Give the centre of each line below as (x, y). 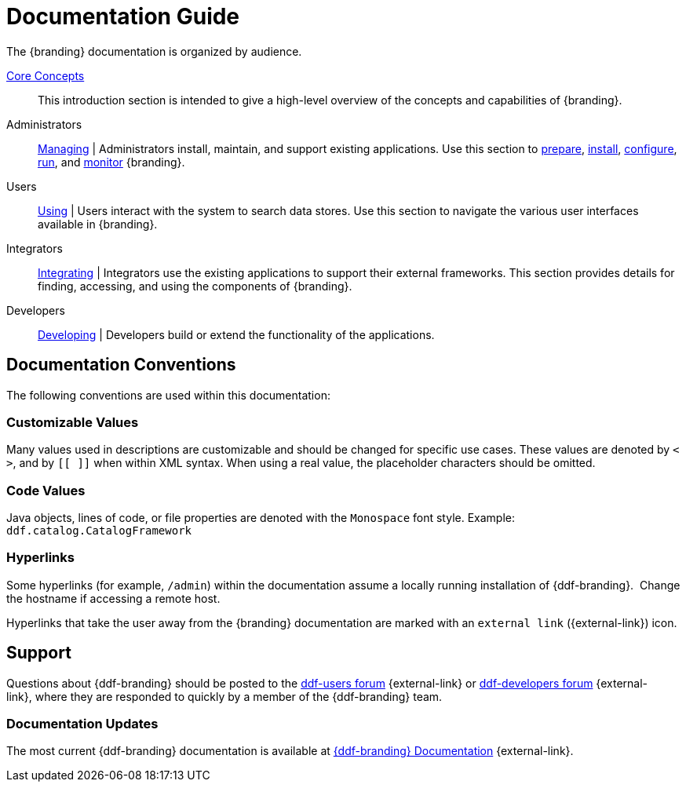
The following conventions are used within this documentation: (168, 395)
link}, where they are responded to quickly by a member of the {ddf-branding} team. (224, 696)
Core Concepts (46, 75)
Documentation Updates (82, 724)
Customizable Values (73, 422)
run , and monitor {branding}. (111, 162)
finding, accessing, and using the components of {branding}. (195, 286)
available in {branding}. (98, 224)
